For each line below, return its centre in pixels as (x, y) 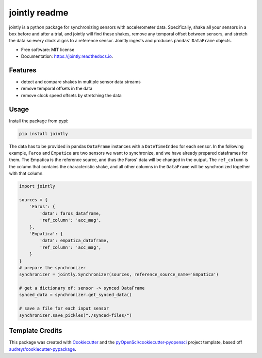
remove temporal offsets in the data (57, 89)
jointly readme (39, 13)
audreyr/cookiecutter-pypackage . (43, 349)
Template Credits (36, 331)
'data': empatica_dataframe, (74, 241)
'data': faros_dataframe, (70, 213)
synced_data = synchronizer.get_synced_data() (75, 295)
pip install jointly (43, 134)
